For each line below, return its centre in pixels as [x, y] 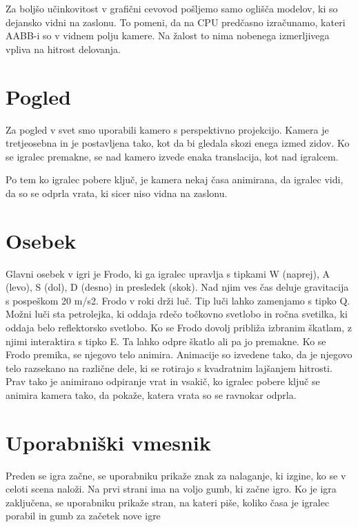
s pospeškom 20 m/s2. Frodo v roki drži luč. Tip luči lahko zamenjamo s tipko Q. [178, 300]
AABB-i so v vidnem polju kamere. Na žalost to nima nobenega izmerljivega [168, 35]
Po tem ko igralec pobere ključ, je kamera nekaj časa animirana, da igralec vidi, [175, 179]
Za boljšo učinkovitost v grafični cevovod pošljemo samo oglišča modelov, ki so [172, 8]
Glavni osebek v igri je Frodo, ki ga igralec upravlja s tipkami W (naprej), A [168, 273]
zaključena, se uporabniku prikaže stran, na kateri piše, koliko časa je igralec [168, 502]
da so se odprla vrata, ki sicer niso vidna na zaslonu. [117, 193]
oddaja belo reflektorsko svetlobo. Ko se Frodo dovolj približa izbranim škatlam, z [179, 327]
